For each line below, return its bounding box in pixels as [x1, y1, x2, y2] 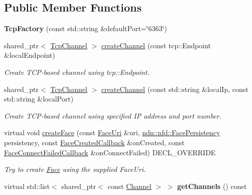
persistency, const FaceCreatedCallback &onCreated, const [4, 137, 185, 147]
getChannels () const [177, 180, 247, 191]
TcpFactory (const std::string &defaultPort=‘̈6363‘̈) [4, 23, 167, 34]
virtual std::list [4, 180, 50, 191]
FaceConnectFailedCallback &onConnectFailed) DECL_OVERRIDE [4, 147, 216, 157]
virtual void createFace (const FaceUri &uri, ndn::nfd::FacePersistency [4, 127, 220, 138]
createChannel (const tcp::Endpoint [101, 40, 211, 50]
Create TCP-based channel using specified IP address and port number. [4, 110, 222, 121]
